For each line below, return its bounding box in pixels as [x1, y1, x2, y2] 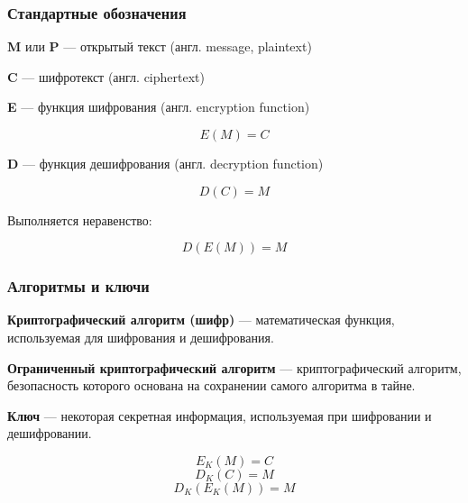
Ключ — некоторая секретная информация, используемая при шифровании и [7, 406, 432, 425]
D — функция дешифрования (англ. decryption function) [7, 154, 324, 172]
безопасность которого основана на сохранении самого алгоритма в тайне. [7, 376, 416, 395]
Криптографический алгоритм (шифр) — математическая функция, [7, 310, 395, 329]
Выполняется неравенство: [7, 210, 152, 229]
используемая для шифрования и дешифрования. [7, 328, 274, 346]
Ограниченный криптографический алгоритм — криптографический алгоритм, [7, 358, 462, 377]
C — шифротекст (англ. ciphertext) [7, 67, 205, 86]
